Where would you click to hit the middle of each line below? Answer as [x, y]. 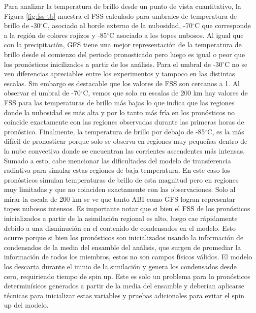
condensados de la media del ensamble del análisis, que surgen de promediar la [123, 247]
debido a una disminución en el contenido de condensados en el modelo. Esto [120, 228]
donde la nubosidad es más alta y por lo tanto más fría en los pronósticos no [119, 112]
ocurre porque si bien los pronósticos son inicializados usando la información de [124, 237]
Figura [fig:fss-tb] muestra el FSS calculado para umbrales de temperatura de [121, 16]
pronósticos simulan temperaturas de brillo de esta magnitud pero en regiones [121, 179]
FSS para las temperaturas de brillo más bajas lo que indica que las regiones [119, 102]
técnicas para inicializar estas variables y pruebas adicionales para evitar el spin [124, 295]
